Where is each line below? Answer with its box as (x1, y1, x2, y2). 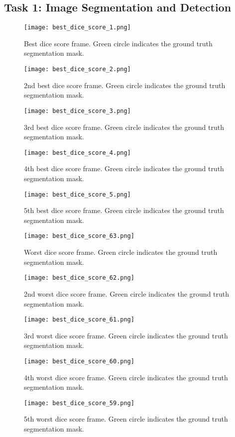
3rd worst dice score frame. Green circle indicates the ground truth (24, 330, 228, 340)
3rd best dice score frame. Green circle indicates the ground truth (24, 121, 224, 132)
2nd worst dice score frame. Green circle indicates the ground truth (24, 288, 230, 299)
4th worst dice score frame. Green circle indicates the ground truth (24, 372, 228, 382)
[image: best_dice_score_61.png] (24, 316, 134, 324)
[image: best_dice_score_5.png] (24, 191, 131, 198)
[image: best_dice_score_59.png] (24, 399, 134, 407)
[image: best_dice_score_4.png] (24, 149, 131, 156)
